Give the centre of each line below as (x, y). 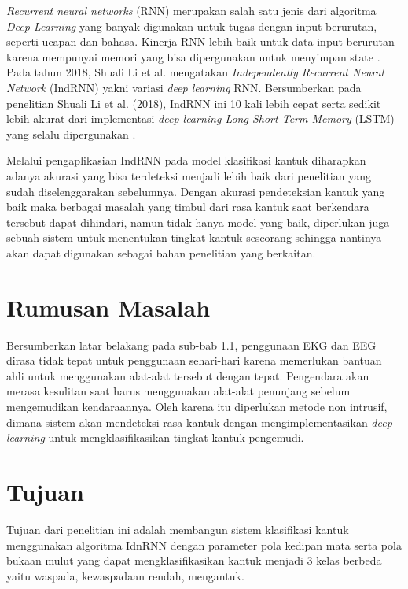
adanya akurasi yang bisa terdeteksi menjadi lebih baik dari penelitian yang (189, 175)
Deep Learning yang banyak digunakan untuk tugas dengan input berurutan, (192, 26)
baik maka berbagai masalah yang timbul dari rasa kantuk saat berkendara (188, 207)
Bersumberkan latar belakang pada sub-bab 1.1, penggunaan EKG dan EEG (191, 345)
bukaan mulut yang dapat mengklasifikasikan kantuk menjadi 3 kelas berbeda (194, 560)
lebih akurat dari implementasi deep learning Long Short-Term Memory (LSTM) (200, 119)
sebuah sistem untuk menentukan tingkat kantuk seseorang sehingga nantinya (194, 237)
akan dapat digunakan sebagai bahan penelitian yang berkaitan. (161, 252)
